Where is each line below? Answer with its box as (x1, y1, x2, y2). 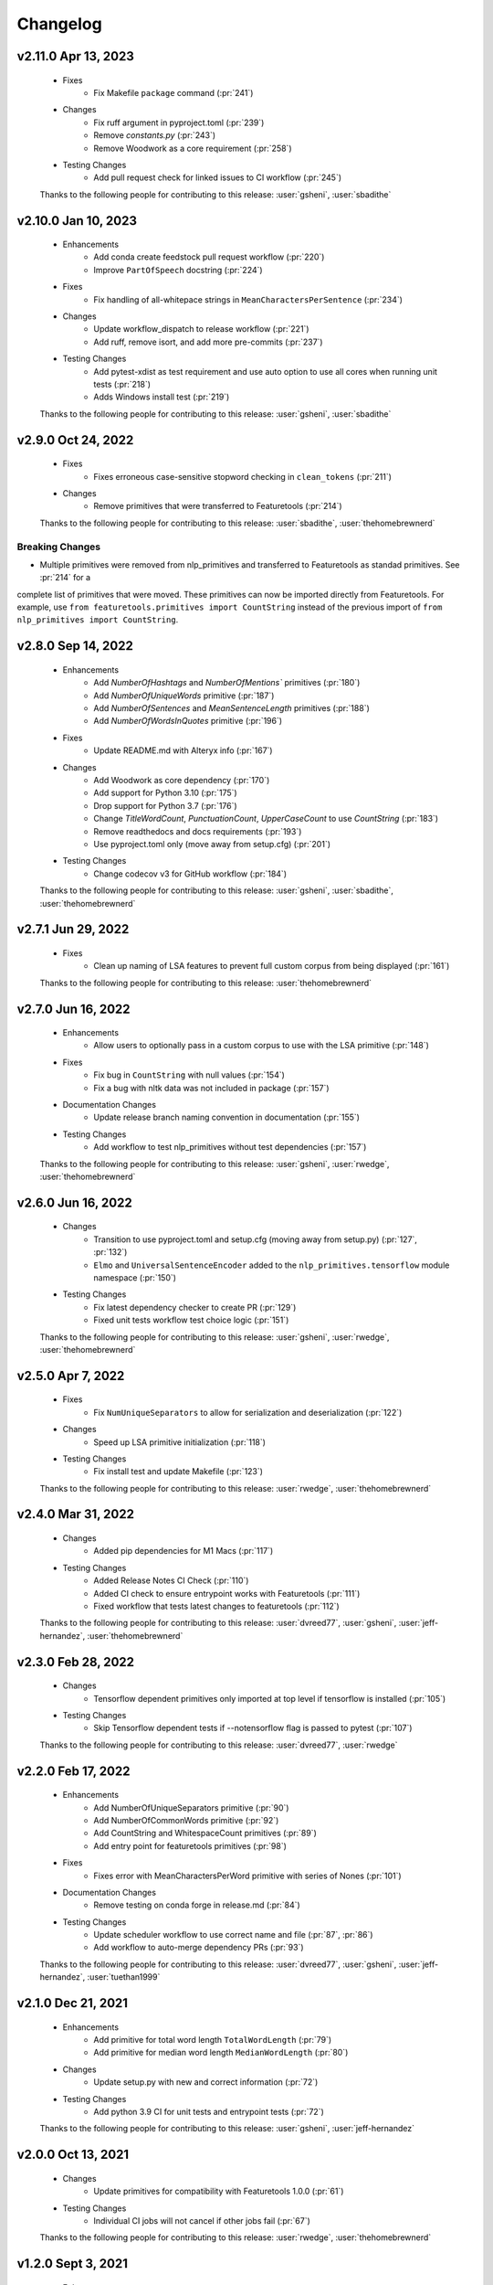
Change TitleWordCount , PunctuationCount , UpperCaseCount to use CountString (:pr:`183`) (93, 813, 438, 824)
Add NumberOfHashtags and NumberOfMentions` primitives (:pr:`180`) (93, 677, 361, 688)
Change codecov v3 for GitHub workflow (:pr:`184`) (93, 868, 288, 879)
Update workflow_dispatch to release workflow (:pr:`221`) (93, 324, 309, 335)
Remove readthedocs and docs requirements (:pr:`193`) (93, 825, 302, 836)
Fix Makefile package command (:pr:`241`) (93, 87, 254, 98)
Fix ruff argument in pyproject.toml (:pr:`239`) (93, 117, 265, 128)
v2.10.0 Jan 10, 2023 (16, 213, 137, 228)
